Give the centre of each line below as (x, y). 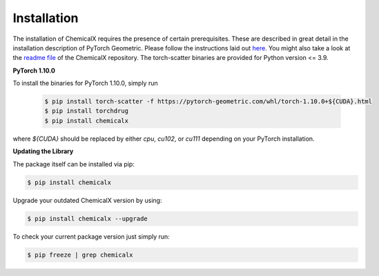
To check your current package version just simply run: (91, 236)
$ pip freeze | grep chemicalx (80, 255)
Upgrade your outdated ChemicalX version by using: (87, 200)
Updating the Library (43, 151)
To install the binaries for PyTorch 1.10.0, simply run (85, 83)
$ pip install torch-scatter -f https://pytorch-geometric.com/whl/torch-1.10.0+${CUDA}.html (208, 101)
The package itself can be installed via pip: (74, 164)
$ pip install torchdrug (87, 111)
